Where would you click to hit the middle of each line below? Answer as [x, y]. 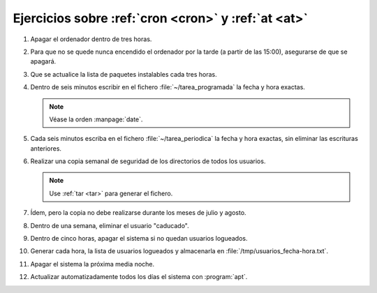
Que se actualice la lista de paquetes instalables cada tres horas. [124, 74]
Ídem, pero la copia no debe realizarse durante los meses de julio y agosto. [139, 213]
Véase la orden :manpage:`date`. [96, 119]
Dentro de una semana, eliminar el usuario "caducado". [110, 225]
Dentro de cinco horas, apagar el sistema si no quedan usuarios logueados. [139, 239]
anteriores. [46, 148]
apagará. [43, 61]
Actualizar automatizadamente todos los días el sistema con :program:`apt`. [139, 277]
